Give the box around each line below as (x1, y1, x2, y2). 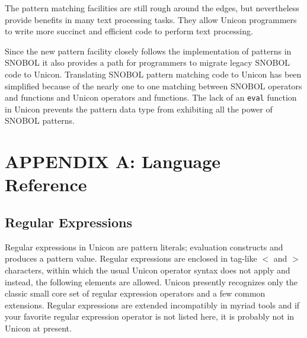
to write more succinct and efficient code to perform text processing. (5, 25, 253, 37)
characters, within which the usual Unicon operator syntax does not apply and (5, 263, 290, 276)
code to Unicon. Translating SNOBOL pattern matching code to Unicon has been (5, 67, 302, 80)
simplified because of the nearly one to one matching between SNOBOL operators (5, 79, 302, 92)
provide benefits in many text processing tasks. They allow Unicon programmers (5, 13, 297, 25)
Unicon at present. (5, 321, 72, 334)
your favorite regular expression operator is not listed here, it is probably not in (5, 310, 295, 323)
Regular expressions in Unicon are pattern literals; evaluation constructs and (5, 240, 283, 253)
